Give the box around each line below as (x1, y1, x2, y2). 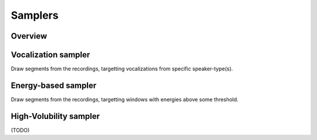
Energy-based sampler (11, 80, 97, 90)
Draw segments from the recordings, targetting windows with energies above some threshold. (11, 95, 239, 103)
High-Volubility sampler (11, 111, 100, 121)
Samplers (11, 9, 59, 22)
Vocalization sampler (11, 50, 90, 60)
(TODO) (11, 127, 30, 134)
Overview (11, 31, 48, 41)
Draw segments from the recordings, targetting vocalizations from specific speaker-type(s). (11, 65, 233, 73)
